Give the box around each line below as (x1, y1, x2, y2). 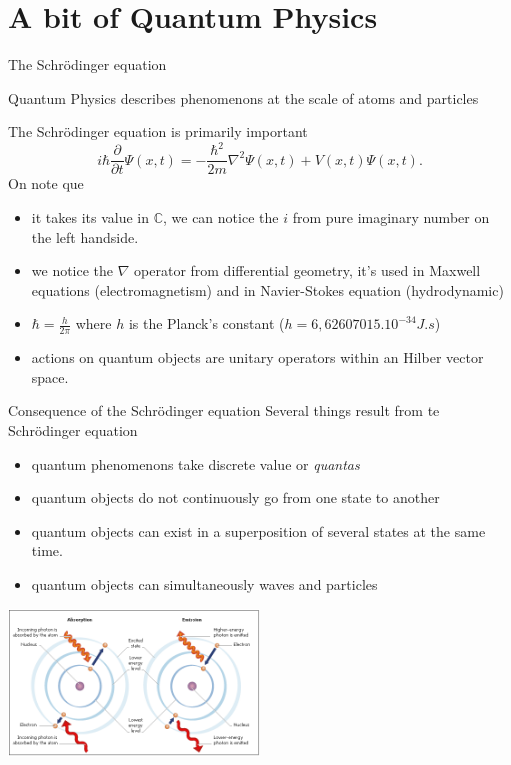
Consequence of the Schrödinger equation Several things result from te (8, 400, 440, 421)
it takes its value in (31, 207, 149, 228)
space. (31, 366, 69, 387)
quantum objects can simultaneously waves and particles (31, 574, 378, 595)
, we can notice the (163, 207, 279, 228)
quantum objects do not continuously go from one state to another (31, 487, 440, 508)
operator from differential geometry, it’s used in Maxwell (134, 260, 481, 281)
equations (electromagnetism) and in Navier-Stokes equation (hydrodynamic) (31, 279, 504, 300)
